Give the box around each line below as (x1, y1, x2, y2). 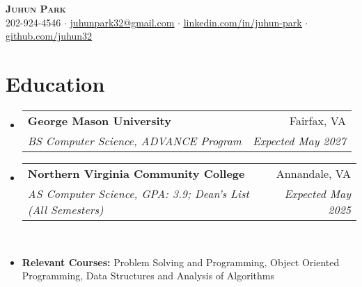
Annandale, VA (276, 165, 351, 181)
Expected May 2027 (252, 132, 346, 149)
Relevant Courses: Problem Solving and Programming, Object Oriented (22, 254, 340, 269)
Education (6, 69, 105, 97)
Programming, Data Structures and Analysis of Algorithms (22, 268, 275, 283)
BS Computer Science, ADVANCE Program (27, 132, 242, 149)
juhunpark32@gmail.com (70, 15, 175, 29)
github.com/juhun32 (6, 28, 93, 43)
